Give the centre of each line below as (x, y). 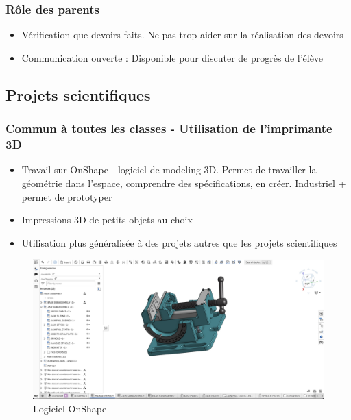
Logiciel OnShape (70, 408)
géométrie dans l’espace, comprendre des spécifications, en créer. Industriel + (184, 183)
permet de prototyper (67, 196)
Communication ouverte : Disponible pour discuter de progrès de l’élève (172, 57)
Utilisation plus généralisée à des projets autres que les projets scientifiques (179, 242)
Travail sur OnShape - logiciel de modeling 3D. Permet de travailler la (169, 170)
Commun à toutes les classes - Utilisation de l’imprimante (169, 128)
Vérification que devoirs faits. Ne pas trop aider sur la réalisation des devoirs (182, 35)
